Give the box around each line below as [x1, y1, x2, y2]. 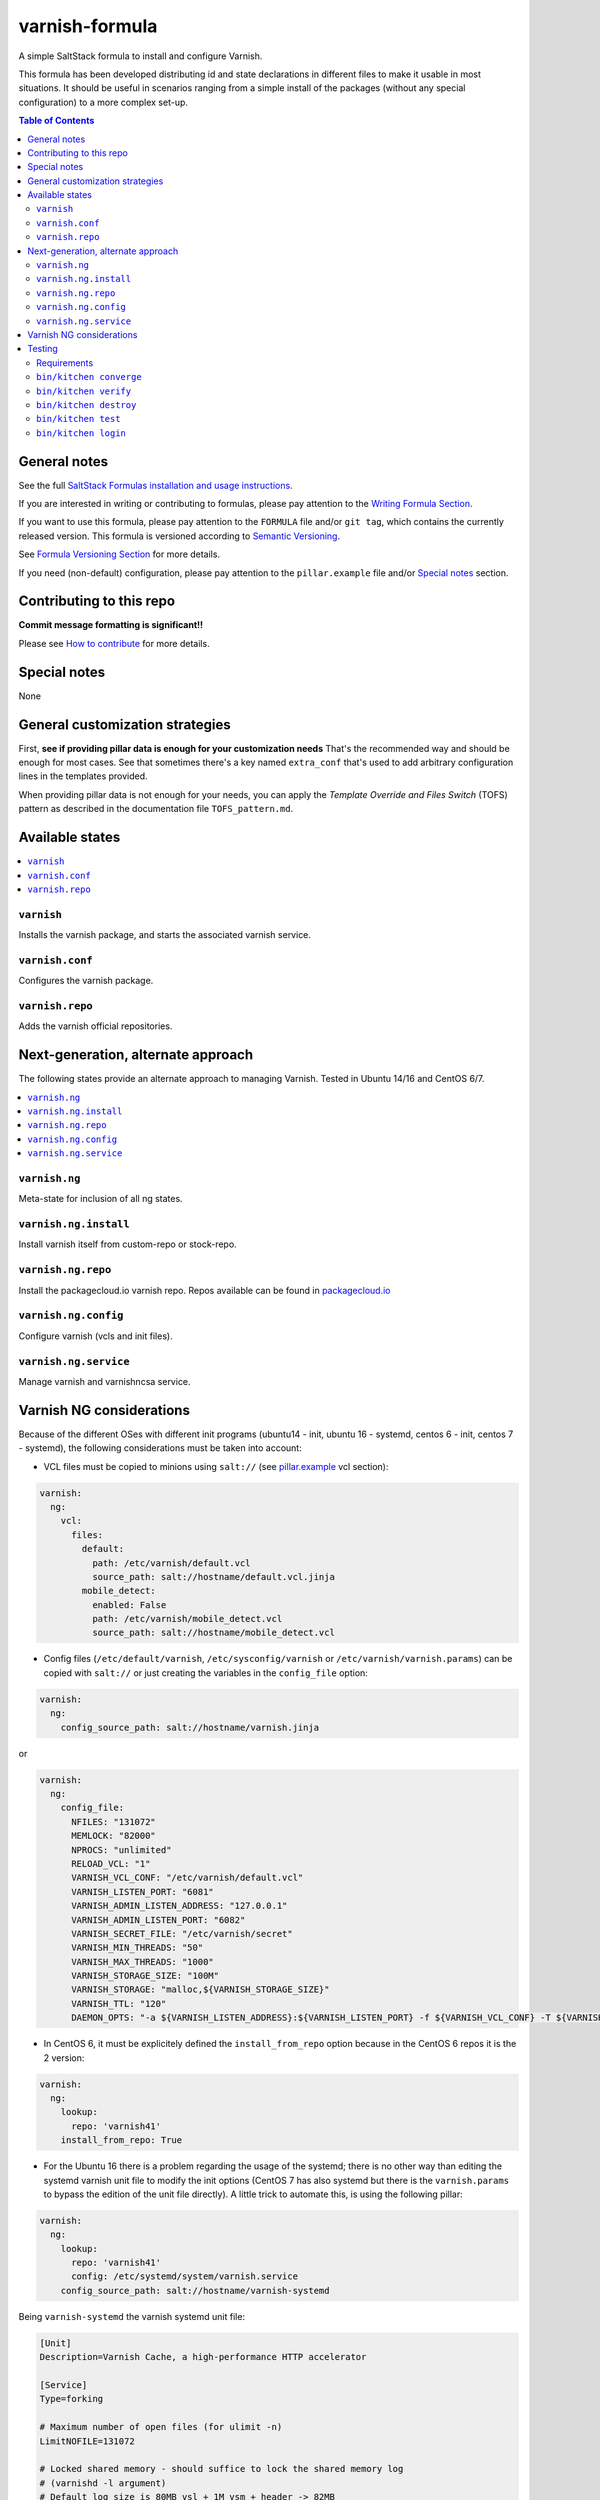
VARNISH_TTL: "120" [71, 1998, 167, 2009]
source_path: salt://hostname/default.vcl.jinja [91, 1571, 335, 1582]
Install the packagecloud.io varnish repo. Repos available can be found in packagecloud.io [18, 1284, 391, 1296]
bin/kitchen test [36, 413, 121, 425]
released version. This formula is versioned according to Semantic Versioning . [18, 530, 340, 542]
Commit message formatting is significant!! [18, 619, 204, 631]
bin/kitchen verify [36, 385, 132, 397]
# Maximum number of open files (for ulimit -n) [39, 2421, 283, 2433]
